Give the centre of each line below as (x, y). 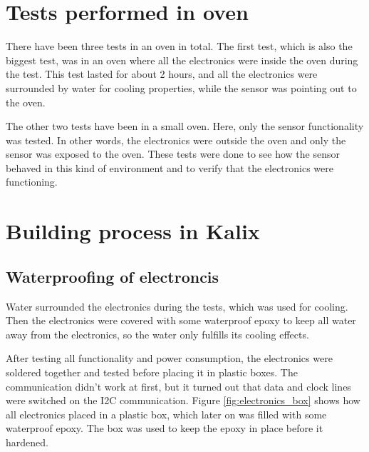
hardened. (27, 442)
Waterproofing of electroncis (113, 276)
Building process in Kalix (133, 231)
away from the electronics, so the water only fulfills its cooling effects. (157, 334)
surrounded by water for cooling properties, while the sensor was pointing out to (181, 87)
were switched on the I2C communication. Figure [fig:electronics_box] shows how (183, 400)
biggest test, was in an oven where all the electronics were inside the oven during (182, 60)
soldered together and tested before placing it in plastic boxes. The (152, 372)
